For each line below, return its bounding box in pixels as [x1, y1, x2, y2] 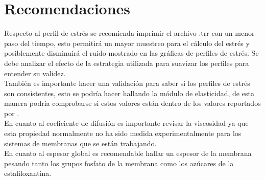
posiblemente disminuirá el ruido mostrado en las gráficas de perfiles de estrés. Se [4, 48, 259, 58]
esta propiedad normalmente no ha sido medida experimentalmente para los [4, 128, 242, 139]
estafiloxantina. [4, 168, 52, 178]
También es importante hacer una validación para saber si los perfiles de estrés [4, 78, 250, 88]
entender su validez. [4, 67, 66, 78]
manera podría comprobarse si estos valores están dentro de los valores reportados [4, 98, 261, 108]
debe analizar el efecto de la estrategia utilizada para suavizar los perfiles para [4, 57, 249, 68]
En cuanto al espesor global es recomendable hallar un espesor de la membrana [4, 148, 252, 159]
